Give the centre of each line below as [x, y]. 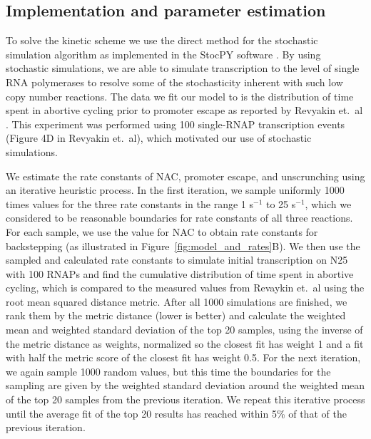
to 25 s [281, 203]
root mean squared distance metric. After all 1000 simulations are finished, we [177, 301]
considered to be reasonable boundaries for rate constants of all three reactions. [179, 218]
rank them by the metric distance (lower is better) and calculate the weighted [176, 315]
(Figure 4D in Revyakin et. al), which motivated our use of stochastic [159, 138]
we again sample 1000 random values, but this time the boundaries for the [168, 371]
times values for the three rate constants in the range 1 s [129, 203]
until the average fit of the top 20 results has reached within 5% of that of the [176, 413]
